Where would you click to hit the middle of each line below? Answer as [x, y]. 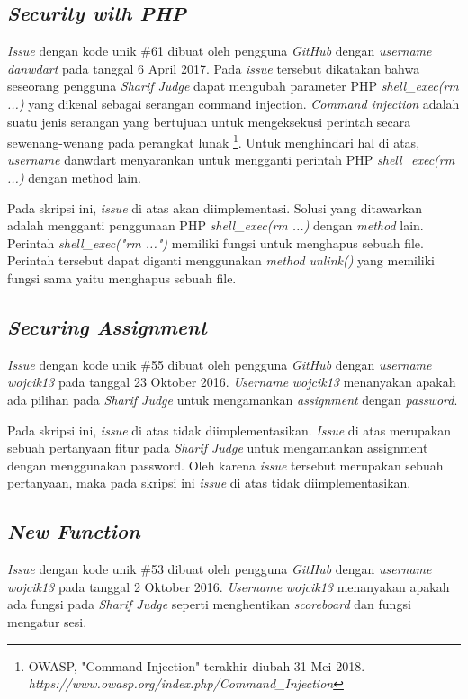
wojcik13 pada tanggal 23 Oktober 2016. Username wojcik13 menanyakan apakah [232, 382]
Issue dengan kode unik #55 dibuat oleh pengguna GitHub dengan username [220, 364]
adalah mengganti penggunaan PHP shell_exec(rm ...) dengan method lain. [216, 225]
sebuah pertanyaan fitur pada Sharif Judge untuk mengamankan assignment [218, 448]
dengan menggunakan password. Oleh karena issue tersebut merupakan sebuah [225, 465]
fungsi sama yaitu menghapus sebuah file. [122, 278]
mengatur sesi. [47, 621]
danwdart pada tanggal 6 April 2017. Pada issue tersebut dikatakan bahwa [214, 68]
